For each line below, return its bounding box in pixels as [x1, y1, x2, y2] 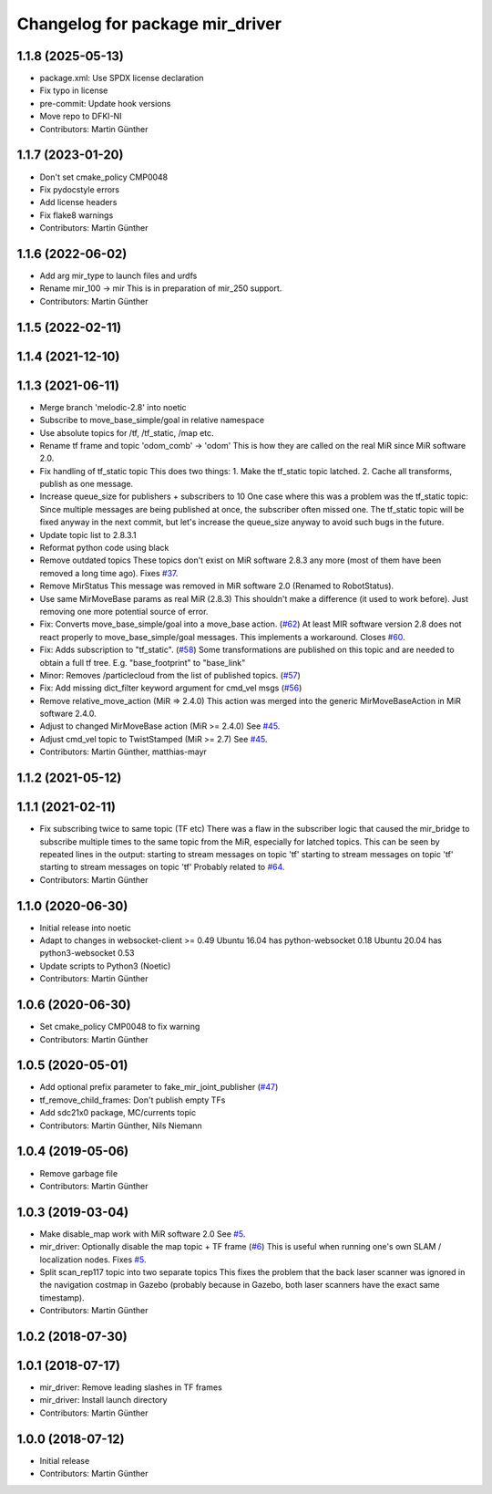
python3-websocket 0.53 [39, 948, 136, 959]
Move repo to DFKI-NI [39, 110, 122, 122]
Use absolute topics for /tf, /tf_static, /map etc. [39, 427, 214, 438]
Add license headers [39, 197, 118, 208]
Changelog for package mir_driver [16, 14, 282, 34]
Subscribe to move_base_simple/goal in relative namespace [39, 415, 264, 426]
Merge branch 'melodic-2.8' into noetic [39, 401, 187, 412]
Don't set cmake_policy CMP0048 [39, 171, 169, 182]
